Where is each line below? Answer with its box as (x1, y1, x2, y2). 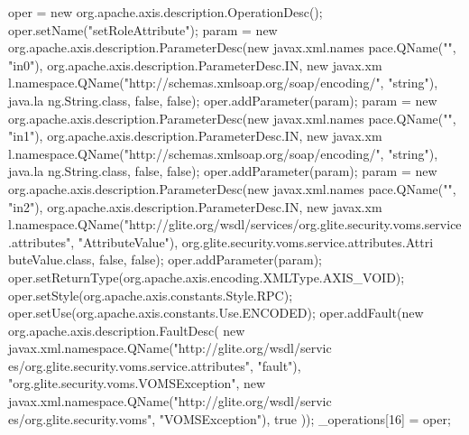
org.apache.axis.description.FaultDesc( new (8, 320, 245, 339)
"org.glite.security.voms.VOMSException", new (8, 374, 266, 393)
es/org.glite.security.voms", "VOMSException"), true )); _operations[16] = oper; (8, 409, 451, 428)
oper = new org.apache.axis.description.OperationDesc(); (8, 3, 323, 21)
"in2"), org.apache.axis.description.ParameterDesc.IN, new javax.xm (8, 197, 382, 216)
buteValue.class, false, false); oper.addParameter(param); (8, 250, 322, 269)
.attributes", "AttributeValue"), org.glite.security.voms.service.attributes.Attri (8, 232, 434, 251)
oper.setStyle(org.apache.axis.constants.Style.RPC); (8, 285, 293, 304)
